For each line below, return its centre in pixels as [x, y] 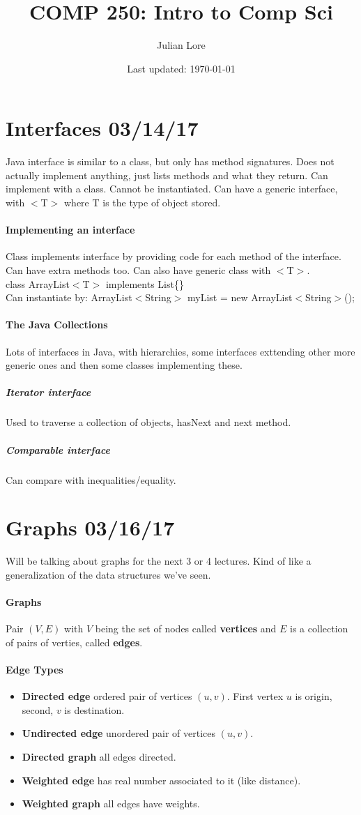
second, [38, 709]
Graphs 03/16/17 [90, 527]
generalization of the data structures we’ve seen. [108, 574]
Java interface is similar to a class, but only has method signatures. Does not [170, 161]
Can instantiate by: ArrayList [69, 297]
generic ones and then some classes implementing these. [124, 365]
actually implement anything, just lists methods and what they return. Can [167, 175]
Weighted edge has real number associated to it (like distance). [161, 780]
